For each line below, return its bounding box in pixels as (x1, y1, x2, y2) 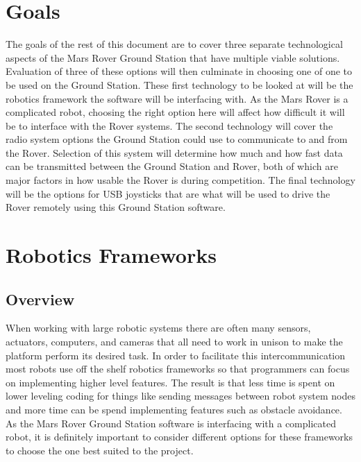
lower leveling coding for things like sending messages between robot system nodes (6, 388, 355, 403)
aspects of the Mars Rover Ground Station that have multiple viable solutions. (6, 50, 340, 65)
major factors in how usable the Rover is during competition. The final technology (6, 173, 355, 187)
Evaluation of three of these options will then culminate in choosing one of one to (6, 64, 353, 78)
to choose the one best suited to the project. (6, 443, 194, 457)
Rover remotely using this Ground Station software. (6, 200, 226, 214)
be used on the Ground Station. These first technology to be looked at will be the (6, 77, 353, 92)
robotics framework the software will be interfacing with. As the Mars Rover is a (6, 91, 349, 105)
